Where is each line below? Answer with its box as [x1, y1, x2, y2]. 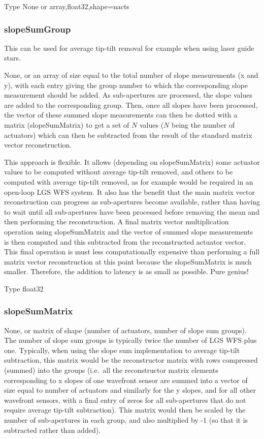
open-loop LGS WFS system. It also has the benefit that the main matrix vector [4, 186, 255, 197]
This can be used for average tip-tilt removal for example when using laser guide [4, 42, 254, 53]
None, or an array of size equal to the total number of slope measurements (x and [4, 70, 258, 80]
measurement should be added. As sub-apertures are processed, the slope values [4, 90, 252, 100]
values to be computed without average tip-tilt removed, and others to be [4, 166, 233, 177]
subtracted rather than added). [4, 424, 101, 435]
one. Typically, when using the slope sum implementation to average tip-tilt [4, 344, 240, 355]
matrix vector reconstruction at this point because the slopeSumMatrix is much [4, 256, 252, 267]
